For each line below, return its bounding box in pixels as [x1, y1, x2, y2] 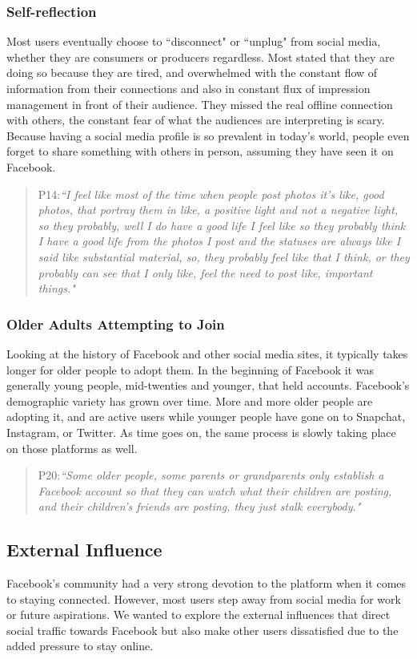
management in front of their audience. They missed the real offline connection [6, 95, 393, 112]
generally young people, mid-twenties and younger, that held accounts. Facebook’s [6, 377, 410, 394]
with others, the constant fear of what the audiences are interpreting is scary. [6, 111, 385, 128]
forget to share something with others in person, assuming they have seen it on [6, 143, 394, 160]
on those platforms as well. [6, 439, 138, 456]
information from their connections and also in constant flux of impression [6, 80, 371, 96]
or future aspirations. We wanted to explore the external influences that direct [6, 606, 391, 623]
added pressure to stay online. [6, 637, 154, 654]
